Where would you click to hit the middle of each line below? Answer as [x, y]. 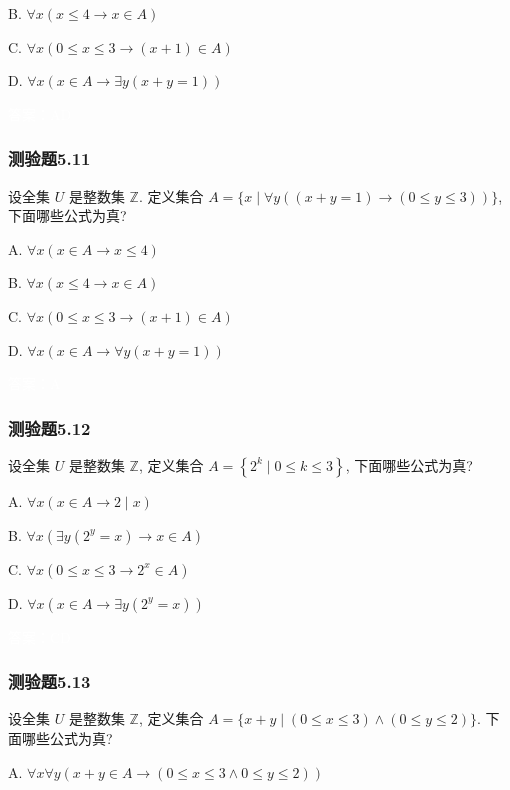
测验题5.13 [49, 681]
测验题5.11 [49, 158]
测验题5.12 [49, 427]
